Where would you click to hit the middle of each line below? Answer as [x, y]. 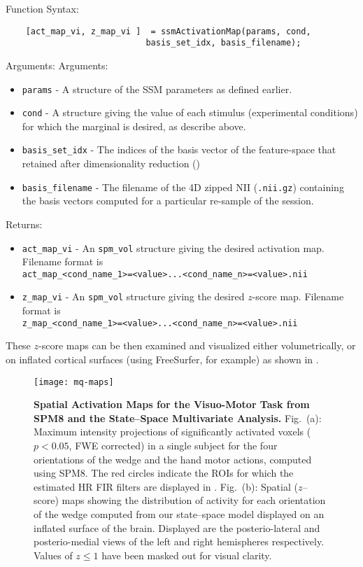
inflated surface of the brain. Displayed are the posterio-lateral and [177, 527]
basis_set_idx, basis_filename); [223, 43]
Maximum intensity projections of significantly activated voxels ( [172, 432]
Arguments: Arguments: [57, 65]
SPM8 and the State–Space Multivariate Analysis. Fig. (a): [178, 418]
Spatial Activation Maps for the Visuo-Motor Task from [172, 404]
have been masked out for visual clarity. [187, 555]
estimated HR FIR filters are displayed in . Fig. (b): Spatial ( [166, 486]
